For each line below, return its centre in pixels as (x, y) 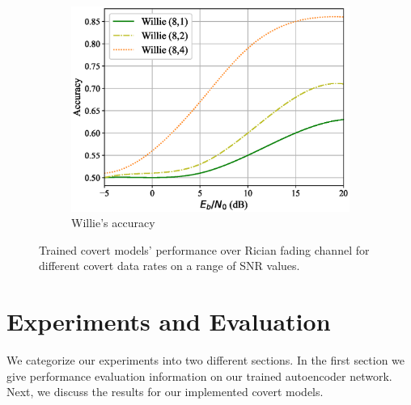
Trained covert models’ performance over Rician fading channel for (204, 249)
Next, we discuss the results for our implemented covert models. (165, 392)
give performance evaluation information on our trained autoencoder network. (199, 375)
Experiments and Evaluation (169, 321)
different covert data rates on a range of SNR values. (169, 266)
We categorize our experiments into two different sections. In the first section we (206, 360)
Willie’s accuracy (113, 223)
